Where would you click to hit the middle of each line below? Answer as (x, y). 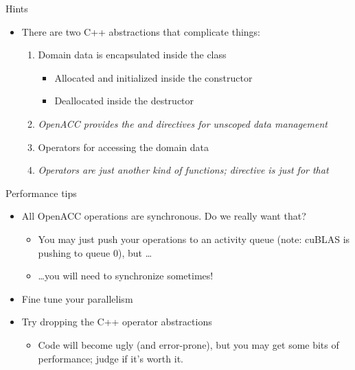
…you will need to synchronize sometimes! (126, 276)
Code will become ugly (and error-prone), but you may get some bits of (188, 344)
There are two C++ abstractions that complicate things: (141, 31)
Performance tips (41, 193)
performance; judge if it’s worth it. (111, 358)
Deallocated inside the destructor (124, 101)
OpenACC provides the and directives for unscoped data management (183, 123)
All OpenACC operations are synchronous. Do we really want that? (164, 216)
